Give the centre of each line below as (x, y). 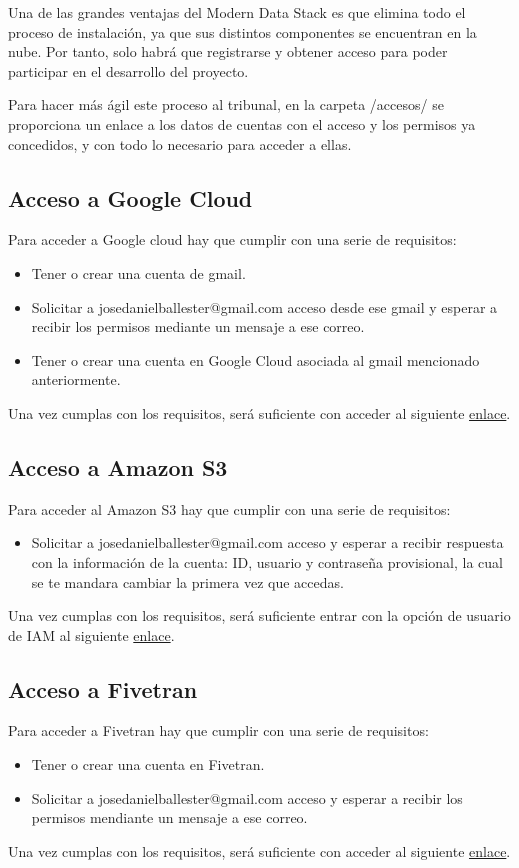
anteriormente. (76, 379)
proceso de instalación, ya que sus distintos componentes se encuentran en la (242, 31)
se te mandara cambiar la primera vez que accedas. (187, 581)
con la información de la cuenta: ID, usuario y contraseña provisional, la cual (267, 561)
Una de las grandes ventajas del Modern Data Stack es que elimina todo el (237, 12)
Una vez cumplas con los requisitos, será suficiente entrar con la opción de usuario (259, 615)
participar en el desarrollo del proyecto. (128, 70)
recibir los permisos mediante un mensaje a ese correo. (198, 326)
